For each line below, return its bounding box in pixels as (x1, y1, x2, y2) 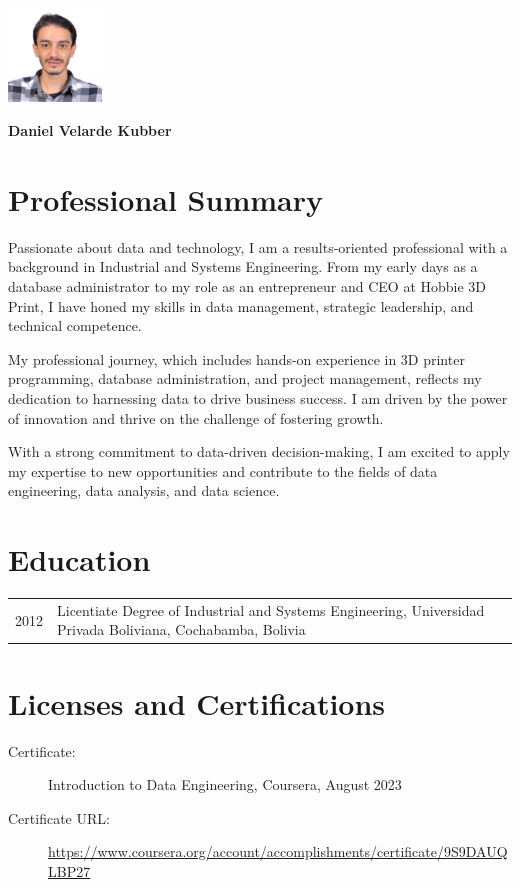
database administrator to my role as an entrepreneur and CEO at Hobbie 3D (8, 275, 487, 296)
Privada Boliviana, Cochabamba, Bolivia (57, 619, 306, 640)
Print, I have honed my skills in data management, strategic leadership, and (8, 295, 474, 316)
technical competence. (8, 315, 142, 336)
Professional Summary (8, 178, 323, 219)
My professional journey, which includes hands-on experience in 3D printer (8, 348, 465, 369)
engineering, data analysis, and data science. (8, 480, 280, 501)
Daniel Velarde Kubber (8, 120, 172, 141)
